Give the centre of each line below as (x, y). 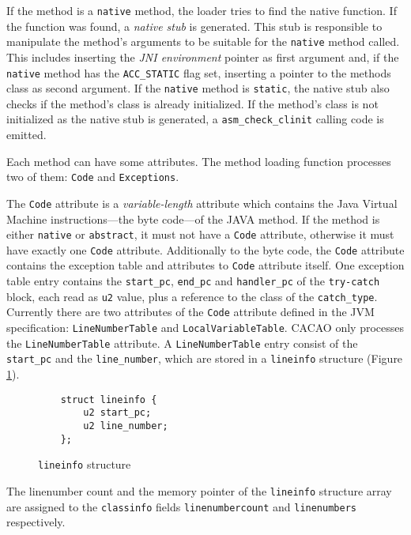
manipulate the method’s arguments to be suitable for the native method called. (203, 41)
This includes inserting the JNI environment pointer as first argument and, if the (203, 57)
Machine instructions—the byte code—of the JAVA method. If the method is (193, 219)
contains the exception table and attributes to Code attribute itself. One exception (205, 265)
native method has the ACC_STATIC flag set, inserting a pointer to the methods (199, 72)
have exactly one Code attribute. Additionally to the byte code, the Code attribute (205, 249)
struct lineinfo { (109, 399)
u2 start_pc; (117, 413)
